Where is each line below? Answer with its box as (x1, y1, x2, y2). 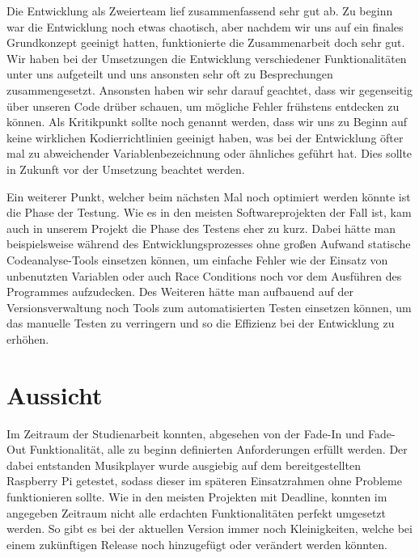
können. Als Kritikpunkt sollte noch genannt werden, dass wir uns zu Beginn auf (6, 113, 408, 130)
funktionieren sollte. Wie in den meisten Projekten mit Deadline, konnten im (6, 488, 387, 505)
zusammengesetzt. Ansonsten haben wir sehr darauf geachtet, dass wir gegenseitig (6, 81, 413, 98)
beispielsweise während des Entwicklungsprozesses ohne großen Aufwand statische (6, 235, 411, 252)
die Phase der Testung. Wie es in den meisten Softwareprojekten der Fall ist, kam (6, 204, 412, 221)
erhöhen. (6, 330, 49, 347)
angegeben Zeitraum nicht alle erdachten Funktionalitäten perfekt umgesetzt (6, 504, 387, 521)
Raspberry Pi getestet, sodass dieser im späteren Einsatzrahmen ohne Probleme (6, 472, 402, 489)
